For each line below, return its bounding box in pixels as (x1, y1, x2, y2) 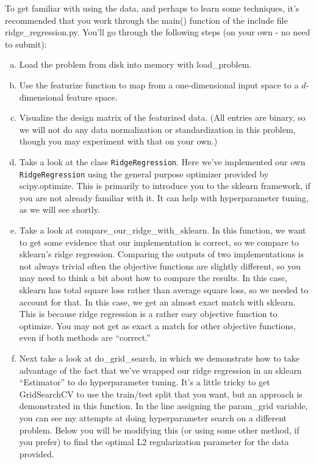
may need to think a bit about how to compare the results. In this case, (19, 271, 287, 284)
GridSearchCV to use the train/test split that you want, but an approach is (19, 387, 303, 400)
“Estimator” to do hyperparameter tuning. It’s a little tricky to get (19, 376, 270, 388)
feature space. (66, 90, 118, 103)
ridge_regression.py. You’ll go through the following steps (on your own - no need (5, 26, 311, 38)
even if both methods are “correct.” (19, 331, 151, 344)
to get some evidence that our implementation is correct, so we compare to (19, 235, 299, 248)
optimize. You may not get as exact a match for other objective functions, (19, 319, 296, 332)
